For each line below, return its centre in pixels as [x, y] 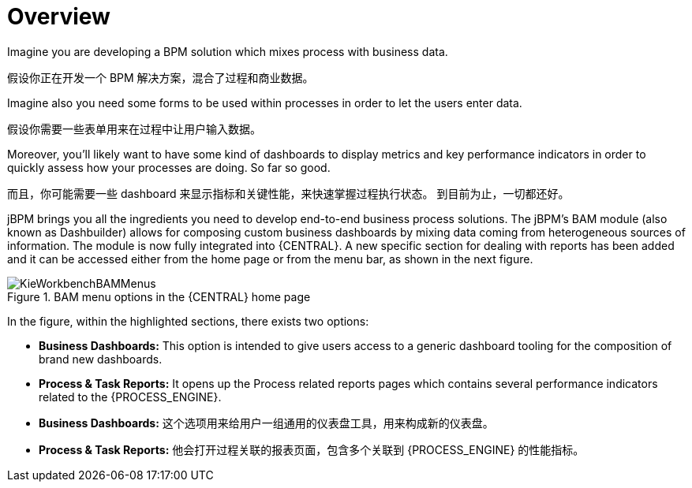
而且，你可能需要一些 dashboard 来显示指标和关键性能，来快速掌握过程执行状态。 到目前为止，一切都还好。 [288, 193]
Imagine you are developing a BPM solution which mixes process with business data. [228, 51]
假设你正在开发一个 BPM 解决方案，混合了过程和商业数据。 [161, 77]
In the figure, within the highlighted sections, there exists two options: [188, 321]
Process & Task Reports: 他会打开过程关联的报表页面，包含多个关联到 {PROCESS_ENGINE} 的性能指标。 [312, 449]
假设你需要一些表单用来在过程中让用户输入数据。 [134, 129]
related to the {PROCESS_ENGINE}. [130, 397]
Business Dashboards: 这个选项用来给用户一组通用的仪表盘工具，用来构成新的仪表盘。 [266, 423]
